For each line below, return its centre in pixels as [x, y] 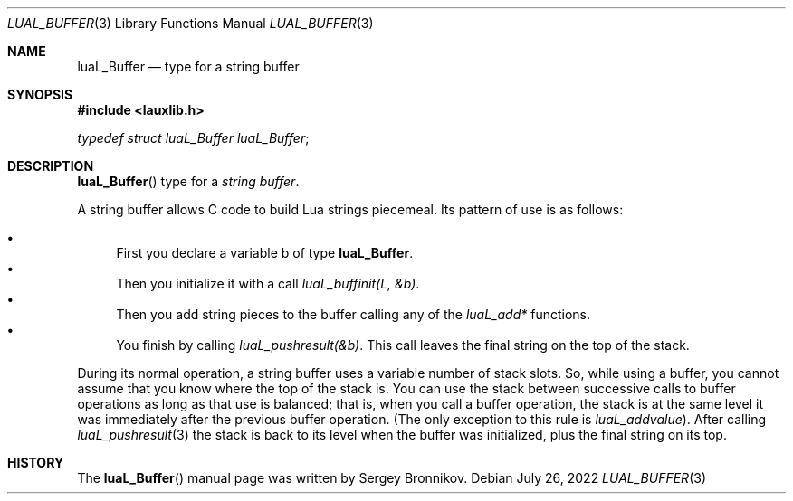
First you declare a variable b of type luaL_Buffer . [265, 253]
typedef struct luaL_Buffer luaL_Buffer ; [193, 138]
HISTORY [36, 463]
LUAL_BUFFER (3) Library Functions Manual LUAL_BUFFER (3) [191, 23]
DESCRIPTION [51, 166]
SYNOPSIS [40, 95]
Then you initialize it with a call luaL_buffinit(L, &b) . [268, 284]
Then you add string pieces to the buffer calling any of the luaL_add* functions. [354, 314]
